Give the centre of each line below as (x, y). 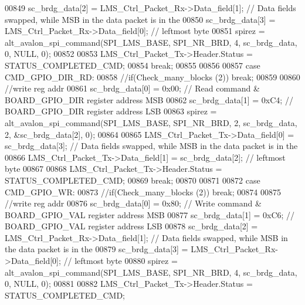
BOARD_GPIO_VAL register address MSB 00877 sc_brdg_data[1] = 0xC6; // (150, 214)
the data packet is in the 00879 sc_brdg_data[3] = (96, 249)
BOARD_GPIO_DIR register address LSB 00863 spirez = (111, 111)
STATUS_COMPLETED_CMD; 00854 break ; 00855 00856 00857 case (133, 65)
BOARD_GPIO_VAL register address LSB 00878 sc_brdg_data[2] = (131, 226)
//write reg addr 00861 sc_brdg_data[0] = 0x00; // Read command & (132, 88)
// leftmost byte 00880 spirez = (121, 261)
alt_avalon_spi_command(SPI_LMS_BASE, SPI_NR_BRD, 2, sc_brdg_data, (151, 122)
